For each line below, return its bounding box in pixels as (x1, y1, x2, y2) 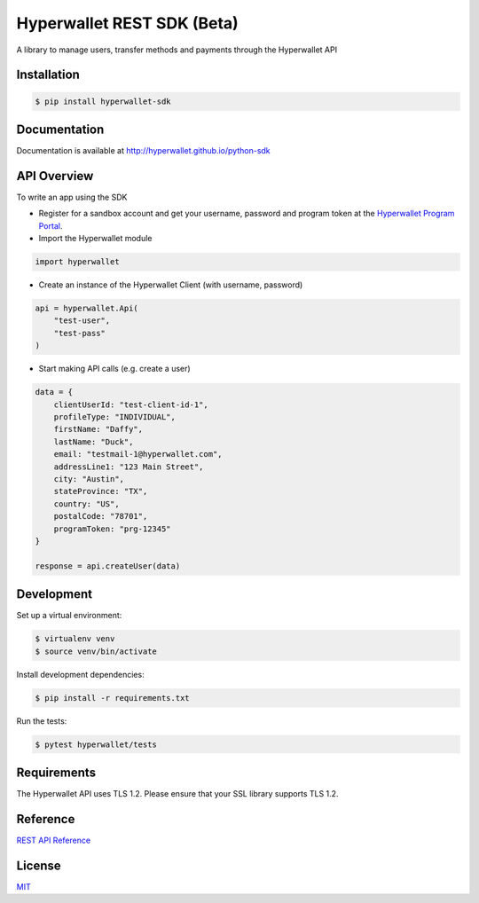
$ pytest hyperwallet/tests (35, 739, 157, 750)
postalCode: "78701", (53, 511, 148, 522)
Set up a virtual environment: (16, 610, 122, 621)
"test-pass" (53, 328, 106, 338)
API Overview (16, 169, 94, 184)
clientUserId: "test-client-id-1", (53, 399, 208, 410)
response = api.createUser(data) (35, 561, 181, 571)
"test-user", (53, 316, 111, 326)
